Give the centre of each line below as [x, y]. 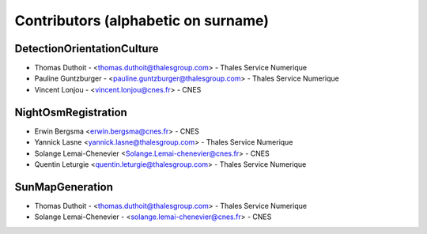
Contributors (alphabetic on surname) [142, 21]
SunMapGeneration [64, 187]
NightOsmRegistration [71, 112]
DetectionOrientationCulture [87, 49]
